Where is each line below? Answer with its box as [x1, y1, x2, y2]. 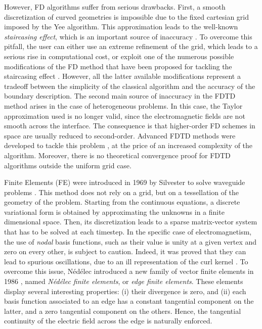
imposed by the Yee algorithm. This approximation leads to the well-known [4, 21, 238, 32]
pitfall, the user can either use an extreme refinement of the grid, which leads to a [4, 41, 258, 52]
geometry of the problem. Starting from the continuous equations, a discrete [4, 197, 240, 207]
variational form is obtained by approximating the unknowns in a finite [4, 206, 225, 217]
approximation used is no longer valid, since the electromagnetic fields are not [4, 110, 245, 121]
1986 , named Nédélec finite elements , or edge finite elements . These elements [4, 276, 243, 287]
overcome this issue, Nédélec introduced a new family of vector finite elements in [4, 266, 254, 276]
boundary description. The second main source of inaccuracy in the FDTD [4, 90, 236, 101]
